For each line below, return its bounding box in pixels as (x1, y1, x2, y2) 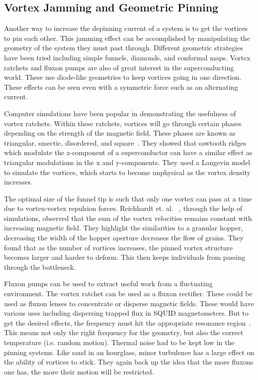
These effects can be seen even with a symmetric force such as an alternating (4, 81, 238, 92)
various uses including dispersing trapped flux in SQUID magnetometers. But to (4, 308, 249, 318)
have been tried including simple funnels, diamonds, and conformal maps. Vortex (4, 52, 251, 62)
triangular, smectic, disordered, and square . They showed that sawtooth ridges (4, 137, 247, 148)
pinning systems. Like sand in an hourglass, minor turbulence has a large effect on (4, 347, 255, 357)
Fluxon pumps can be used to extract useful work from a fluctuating (4, 278, 213, 289)
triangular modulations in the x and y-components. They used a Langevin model (4, 157, 251, 167)
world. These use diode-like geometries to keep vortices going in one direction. (4, 72, 242, 82)
